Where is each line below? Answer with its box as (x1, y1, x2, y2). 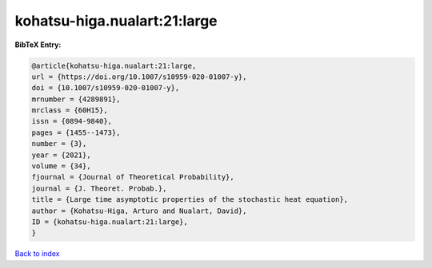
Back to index (14, 249, 60, 258)
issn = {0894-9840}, (31, 116, 112, 126)
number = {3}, (31, 140, 87, 148)
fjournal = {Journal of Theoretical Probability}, (31, 172, 235, 182)
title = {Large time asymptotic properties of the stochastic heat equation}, (31, 195, 348, 204)
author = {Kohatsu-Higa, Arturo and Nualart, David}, (31, 206, 247, 215)
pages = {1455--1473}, (31, 128, 121, 137)
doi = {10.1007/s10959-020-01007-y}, (31, 84, 180, 93)
